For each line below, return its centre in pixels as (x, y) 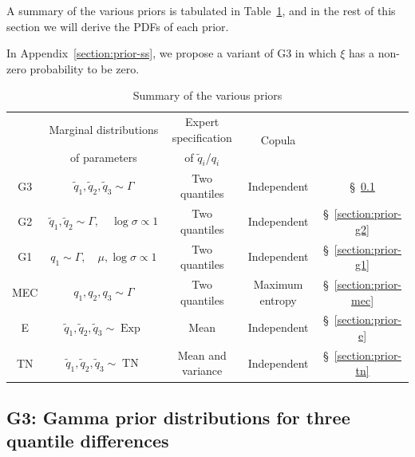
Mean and (202, 355)
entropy (278, 299)
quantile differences (88, 441)
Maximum (278, 284)
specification (202, 137)
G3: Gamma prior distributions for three (178, 417)
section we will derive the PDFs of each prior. (118, 26)
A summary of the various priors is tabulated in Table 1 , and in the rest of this (201, 10)
